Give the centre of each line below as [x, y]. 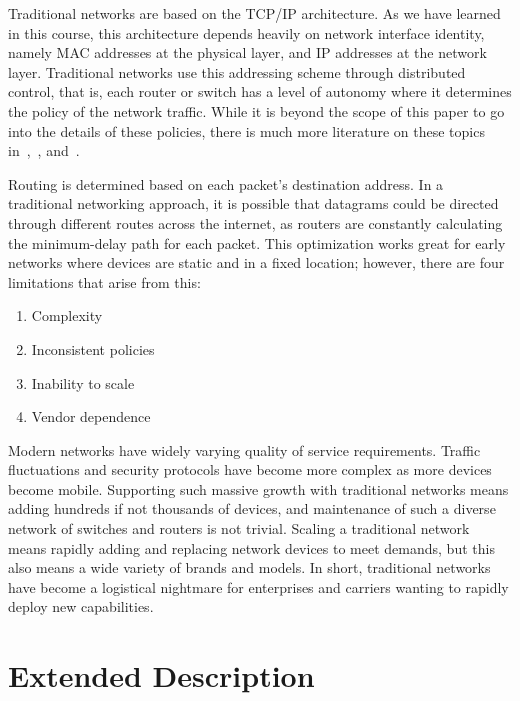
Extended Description [161, 675]
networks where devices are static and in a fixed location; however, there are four [256, 262]
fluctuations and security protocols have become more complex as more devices [250, 469]
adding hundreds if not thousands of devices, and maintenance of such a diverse [252, 508]
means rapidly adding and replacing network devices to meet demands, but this [251, 547]
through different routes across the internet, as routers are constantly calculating [255, 222]
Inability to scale [83, 382]
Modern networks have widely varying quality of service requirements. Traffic [244, 449]
